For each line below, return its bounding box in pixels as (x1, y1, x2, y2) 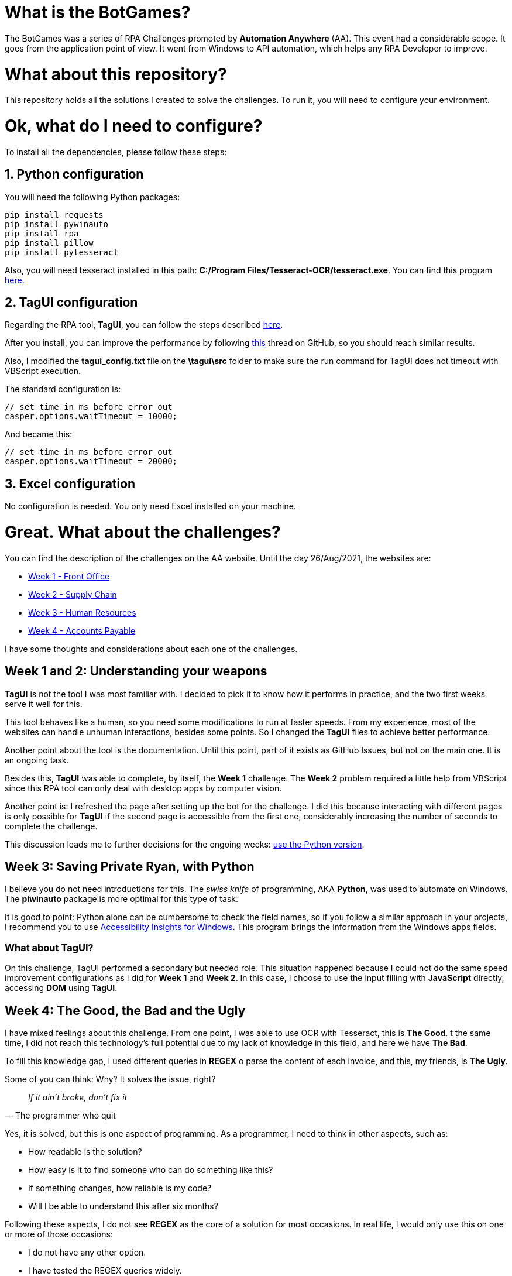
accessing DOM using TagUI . (5, 983, 118, 993)
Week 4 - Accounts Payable (28, 625, 136, 636)
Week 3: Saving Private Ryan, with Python (5, 859, 255, 874)
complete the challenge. (5, 821, 98, 831)
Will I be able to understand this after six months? (28, 1201, 218, 1212)
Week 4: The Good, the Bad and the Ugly (5, 1003, 246, 1018)
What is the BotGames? (5, 2, 191, 22)
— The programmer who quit (5, 1110, 116, 1121)
